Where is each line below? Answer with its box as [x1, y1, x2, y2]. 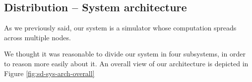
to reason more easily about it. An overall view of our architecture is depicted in [4, 58, 249, 68]
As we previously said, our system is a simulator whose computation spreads [4, 23, 237, 33]
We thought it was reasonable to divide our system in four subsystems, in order [4, 49, 246, 59]
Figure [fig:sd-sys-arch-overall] [4, 68, 95, 78]
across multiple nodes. [4, 32, 71, 42]
